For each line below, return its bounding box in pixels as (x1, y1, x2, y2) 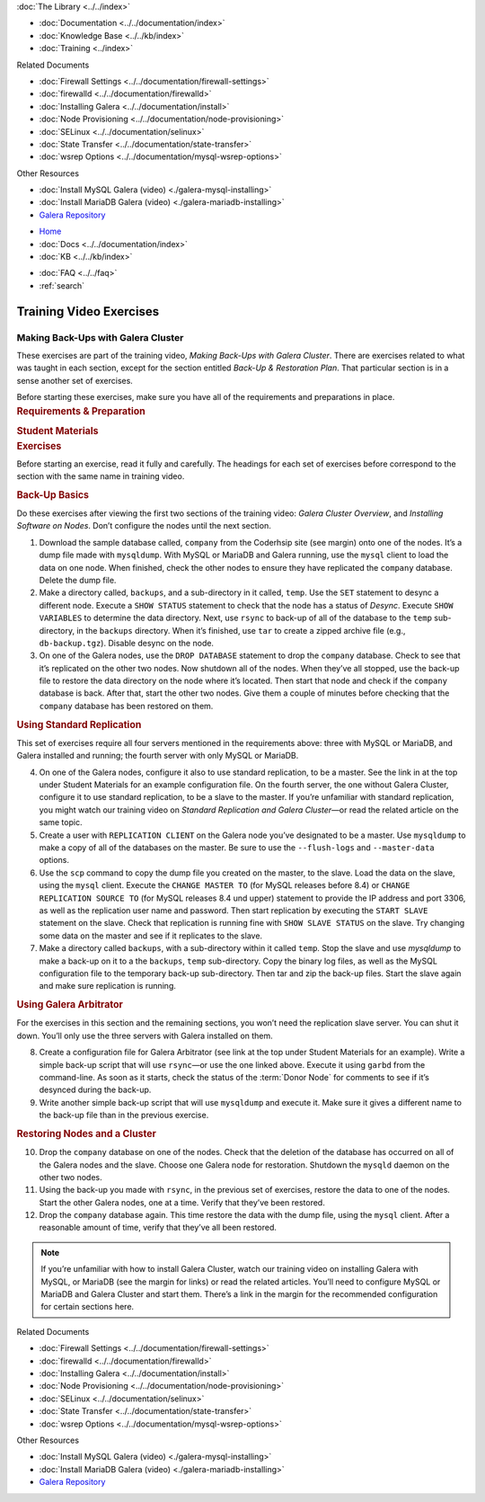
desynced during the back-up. (39, 1084, 152, 1096)
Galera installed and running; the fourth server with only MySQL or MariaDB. (16, 751, 299, 761)
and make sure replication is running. (39, 981, 177, 991)
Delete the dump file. (39, 574, 117, 585)
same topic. (39, 817, 83, 828)
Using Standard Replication (16, 718, 142, 731)
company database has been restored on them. (39, 700, 214, 711)
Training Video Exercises (16, 304, 160, 319)
